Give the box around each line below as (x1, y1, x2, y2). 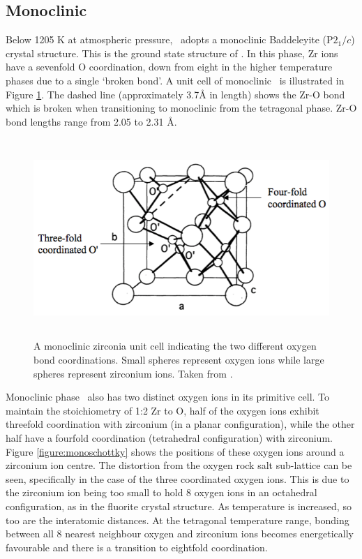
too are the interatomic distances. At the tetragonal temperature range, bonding (6, 512, 349, 527)
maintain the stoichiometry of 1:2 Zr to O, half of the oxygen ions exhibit (6, 403, 319, 417)
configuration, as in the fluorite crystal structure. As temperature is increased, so (6, 498, 352, 513)
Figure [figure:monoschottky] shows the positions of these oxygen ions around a (6, 444, 345, 459)
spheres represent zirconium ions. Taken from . (33, 366, 233, 380)
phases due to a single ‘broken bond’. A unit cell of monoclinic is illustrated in (6, 73, 345, 87)
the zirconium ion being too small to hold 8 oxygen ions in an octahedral (6, 485, 317, 500)
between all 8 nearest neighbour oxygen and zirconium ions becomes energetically (6, 526, 354, 541)
